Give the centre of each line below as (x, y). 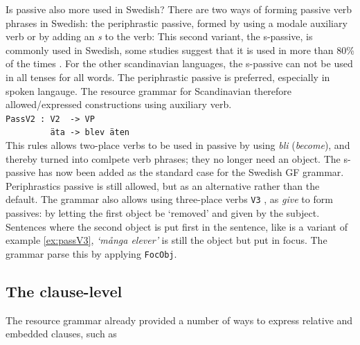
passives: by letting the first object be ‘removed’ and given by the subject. (163, 213)
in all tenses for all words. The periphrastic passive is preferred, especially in (168, 77)
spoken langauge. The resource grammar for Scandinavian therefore (149, 90)
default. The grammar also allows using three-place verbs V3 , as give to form (169, 199)
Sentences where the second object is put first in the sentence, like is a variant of (177, 226)
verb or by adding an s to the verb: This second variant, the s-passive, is (159, 36)
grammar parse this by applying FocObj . (91, 253)
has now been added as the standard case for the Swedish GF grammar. (191, 172)
